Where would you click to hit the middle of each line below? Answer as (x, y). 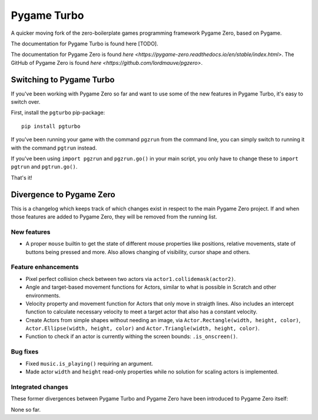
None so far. (26, 409)
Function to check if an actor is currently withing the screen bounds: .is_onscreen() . (132, 336)
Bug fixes (25, 352)
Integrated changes (40, 387)
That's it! (21, 177)
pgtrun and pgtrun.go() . (44, 167)
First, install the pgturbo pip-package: (58, 113)
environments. (43, 295)
